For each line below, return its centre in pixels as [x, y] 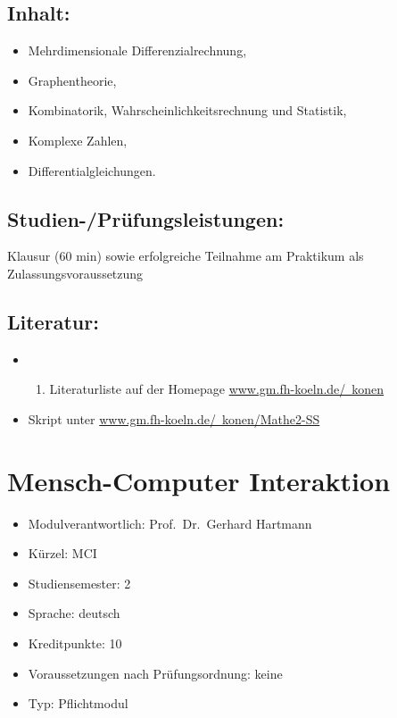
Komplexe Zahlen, [78, 140]
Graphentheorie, [72, 80]
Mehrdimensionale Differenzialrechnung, [137, 50]
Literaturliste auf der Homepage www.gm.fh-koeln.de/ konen [217, 389]
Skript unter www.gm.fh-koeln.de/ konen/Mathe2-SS [174, 418]
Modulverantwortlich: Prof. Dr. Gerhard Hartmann [170, 523]
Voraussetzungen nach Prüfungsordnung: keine [155, 673]
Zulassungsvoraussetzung [75, 273]
